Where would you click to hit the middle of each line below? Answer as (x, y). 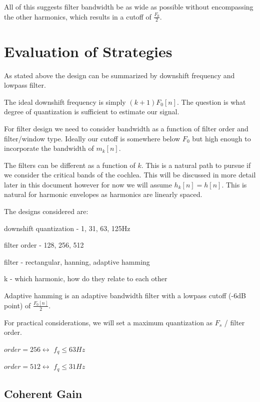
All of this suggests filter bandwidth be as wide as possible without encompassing (129, 7)
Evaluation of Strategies (88, 51)
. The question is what (211, 102)
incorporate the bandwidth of (49, 148)
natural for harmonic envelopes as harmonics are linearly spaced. (103, 194)
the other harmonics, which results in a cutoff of (78, 16)
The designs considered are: (46, 211)
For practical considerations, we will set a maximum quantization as (108, 322)
